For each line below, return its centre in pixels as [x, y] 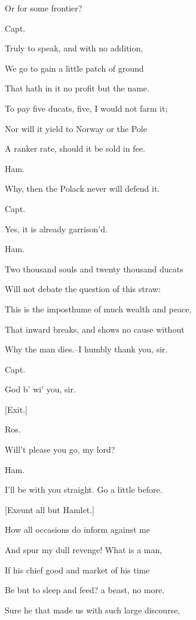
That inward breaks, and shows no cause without [95, 329]
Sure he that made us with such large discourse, [93, 610]
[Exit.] [16, 409]
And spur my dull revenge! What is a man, [84, 550]
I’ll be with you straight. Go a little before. [84, 489]
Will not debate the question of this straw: [83, 289]
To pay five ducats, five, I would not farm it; [86, 108]
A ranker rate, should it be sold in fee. [75, 148]
